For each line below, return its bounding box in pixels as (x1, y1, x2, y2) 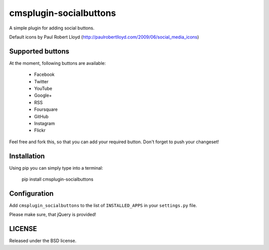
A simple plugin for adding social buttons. (9, 25, 95, 31)
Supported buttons (9, 47, 70, 55)
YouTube (34, 85, 52, 92)
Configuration (9, 189, 54, 198)
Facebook (34, 71, 55, 77)
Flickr (34, 127, 46, 133)
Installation (9, 152, 45, 160)
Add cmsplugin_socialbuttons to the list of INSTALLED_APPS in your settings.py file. (9, 202, 197, 208)
